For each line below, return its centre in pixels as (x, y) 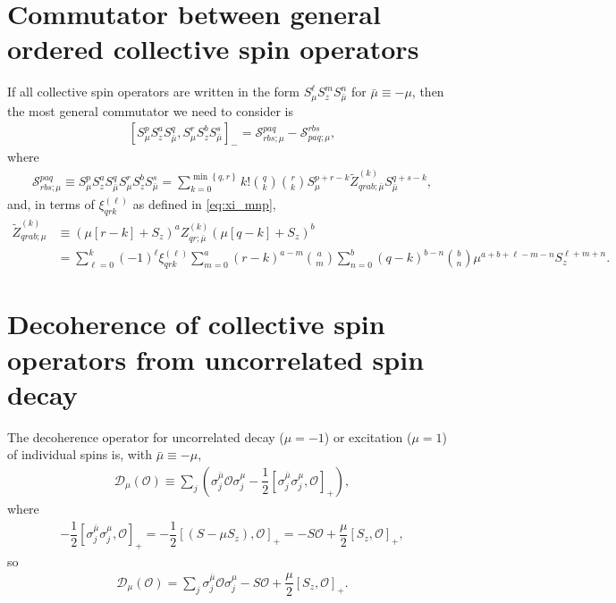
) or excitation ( (368, 436)
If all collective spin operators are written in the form (154, 92)
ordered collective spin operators (213, 49)
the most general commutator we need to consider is (150, 110)
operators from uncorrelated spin (216, 359)
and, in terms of (51, 204)
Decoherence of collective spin (196, 324)
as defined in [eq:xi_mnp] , (204, 204)
